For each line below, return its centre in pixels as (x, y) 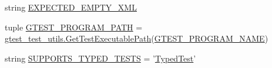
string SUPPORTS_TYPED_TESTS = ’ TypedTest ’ (100, 58)
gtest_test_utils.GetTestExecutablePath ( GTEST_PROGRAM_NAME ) (137, 38)
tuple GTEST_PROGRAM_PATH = (74, 27)
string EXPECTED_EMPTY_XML (71, 7)
